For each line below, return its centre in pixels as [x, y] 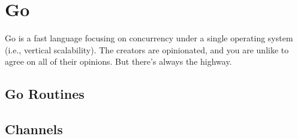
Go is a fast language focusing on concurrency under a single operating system [149, 38]
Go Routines [45, 94]
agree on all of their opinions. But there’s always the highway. [118, 61]
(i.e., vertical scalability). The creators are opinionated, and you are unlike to [147, 49]
